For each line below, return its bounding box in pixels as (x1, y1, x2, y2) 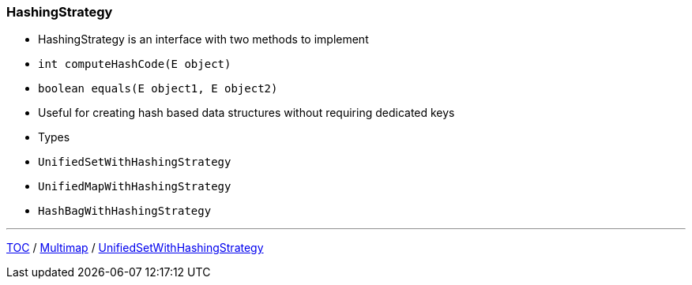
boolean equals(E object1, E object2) (38, 82, 278, 96)
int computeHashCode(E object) (38, 58, 231, 71)
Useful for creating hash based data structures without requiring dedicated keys (38, 106, 455, 120)
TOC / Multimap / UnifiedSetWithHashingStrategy (6, 241, 264, 255)
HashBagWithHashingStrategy (38, 204, 212, 218)
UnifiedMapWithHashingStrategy (38, 180, 231, 193)
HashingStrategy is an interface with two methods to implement (38, 32, 369, 47)
